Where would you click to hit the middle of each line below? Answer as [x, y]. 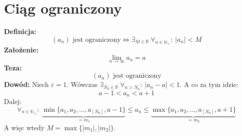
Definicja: [20, 31]
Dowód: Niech [26, 84]
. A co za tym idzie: [209, 84]
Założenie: [21, 49]
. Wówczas [82, 84]
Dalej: [13, 101]
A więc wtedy [24, 127]
